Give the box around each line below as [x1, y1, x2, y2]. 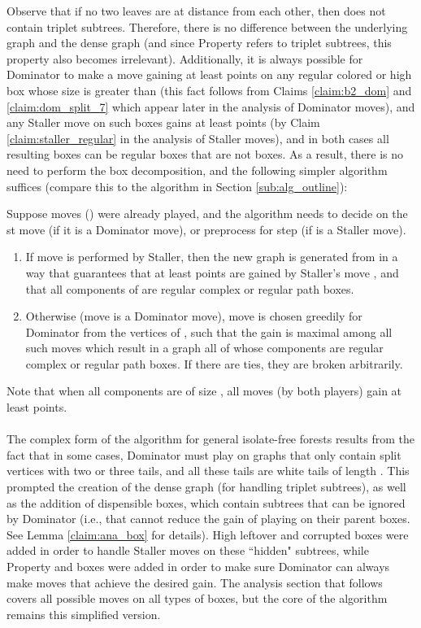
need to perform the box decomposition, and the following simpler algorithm [7, 161, 388, 178]
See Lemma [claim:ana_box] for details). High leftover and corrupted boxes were [7, 526, 409, 543]
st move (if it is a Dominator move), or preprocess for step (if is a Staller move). [7, 220, 406, 238]
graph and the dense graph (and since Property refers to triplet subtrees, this [7, 34, 392, 51]
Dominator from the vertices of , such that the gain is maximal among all [25, 323, 393, 340]
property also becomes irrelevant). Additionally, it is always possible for [7, 50, 363, 67]
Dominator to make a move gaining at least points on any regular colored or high [7, 66, 412, 83]
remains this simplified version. [7, 605, 161, 622]
